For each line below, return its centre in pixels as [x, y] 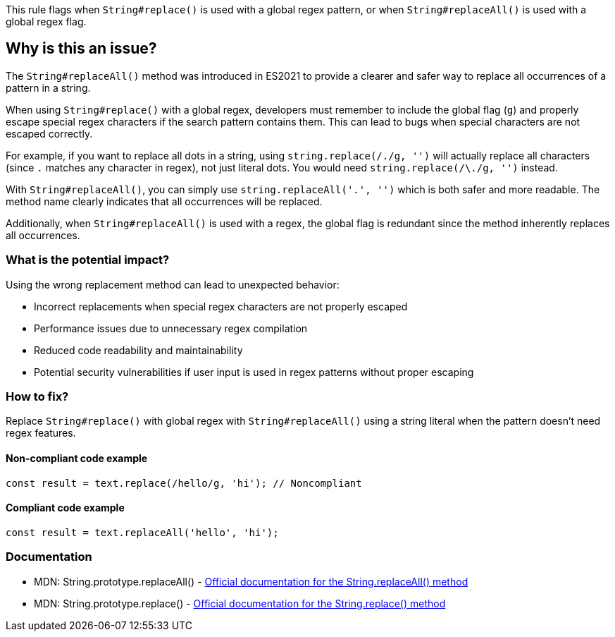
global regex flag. [46, 22]
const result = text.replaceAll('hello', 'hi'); [142, 532]
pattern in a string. [48, 87]
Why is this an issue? [81, 49]
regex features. [41, 433]
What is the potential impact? [88, 260]
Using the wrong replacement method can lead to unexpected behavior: [173, 284]
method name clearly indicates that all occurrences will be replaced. [164, 201]
